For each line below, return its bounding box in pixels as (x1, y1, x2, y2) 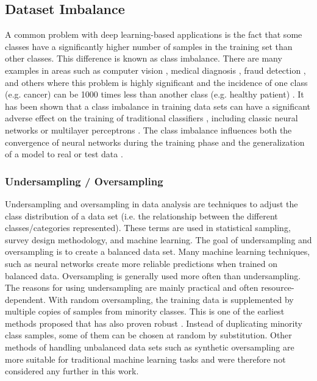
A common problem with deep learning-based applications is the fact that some (5, 28, 302, 41)
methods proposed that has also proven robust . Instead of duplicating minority (5, 316, 302, 329)
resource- (261, 281, 294, 294)
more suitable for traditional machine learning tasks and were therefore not (5, 352, 286, 365)
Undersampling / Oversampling (5, 173, 163, 188)
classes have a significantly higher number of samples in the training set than (5, 40, 293, 52)
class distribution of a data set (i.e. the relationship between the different (5, 209, 278, 222)
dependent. (5, 293, 46, 305)
